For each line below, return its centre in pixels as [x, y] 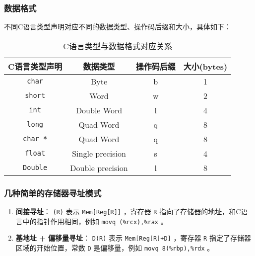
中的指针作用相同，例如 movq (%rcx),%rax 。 [95, 221]
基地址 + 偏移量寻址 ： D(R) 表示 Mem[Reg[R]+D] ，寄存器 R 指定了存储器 [133, 238]
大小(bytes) [205, 66]
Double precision [99, 168]
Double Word [99, 110]
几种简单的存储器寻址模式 [53, 193]
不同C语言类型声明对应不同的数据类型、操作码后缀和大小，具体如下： [118, 27]
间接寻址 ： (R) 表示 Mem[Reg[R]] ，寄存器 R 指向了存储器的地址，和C [128, 212]
